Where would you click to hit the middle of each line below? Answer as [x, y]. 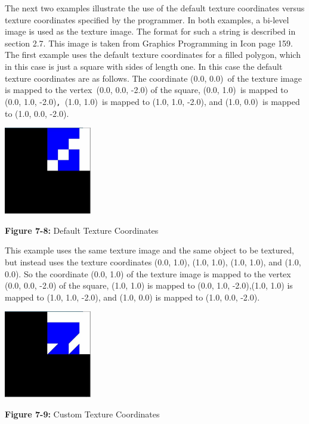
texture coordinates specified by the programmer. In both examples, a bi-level [147, 19]
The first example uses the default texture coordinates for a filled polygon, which [153, 55]
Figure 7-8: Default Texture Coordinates [82, 230]
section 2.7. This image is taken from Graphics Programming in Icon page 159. [149, 43]
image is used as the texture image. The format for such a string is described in [150, 31]
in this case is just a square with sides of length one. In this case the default [144, 66]
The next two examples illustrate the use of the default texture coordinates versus [155, 8]
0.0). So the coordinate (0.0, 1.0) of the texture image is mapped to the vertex [148, 273]
